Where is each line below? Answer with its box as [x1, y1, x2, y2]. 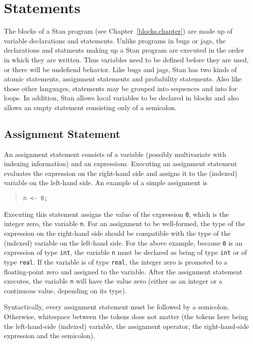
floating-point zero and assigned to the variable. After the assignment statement [4, 266, 243, 276]
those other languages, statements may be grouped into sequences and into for [4, 83, 237, 93]
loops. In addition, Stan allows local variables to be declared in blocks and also [4, 93, 239, 103]
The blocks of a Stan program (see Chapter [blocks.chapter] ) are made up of [4, 26, 233, 36]
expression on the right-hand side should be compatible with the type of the [4, 228, 231, 238]
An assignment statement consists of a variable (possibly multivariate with [4, 149, 226, 159]
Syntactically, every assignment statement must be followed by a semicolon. [4, 302, 229, 312]
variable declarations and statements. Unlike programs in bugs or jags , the [4, 35, 226, 45]
